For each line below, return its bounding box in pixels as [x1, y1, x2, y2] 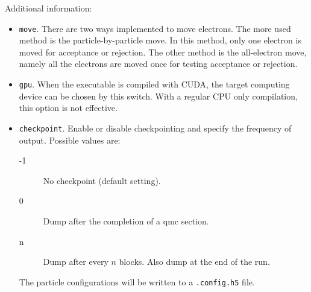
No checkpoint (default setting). [43, 174, 161, 186]
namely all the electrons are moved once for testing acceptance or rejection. [19, 57, 298, 70]
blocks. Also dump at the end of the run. [119, 255, 270, 268]
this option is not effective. [19, 101, 118, 114]
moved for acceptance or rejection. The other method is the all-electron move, [19, 45, 307, 58]
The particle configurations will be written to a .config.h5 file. [19, 275, 255, 288]
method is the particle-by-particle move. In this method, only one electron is [19, 34, 301, 46]
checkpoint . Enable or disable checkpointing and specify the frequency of [19, 121, 292, 134]
